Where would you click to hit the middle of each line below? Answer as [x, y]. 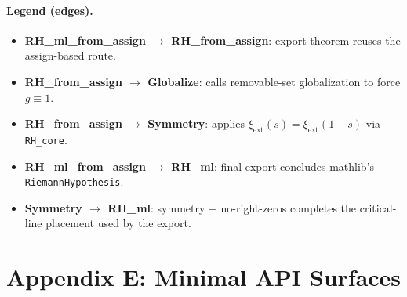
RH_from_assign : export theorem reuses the [286, 40]
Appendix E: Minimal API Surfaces [204, 277]
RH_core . [46, 139]
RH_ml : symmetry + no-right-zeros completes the [232, 207]
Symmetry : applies [196, 123]
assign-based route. [70, 55]
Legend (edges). [50, 10]
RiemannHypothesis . [74, 181]
